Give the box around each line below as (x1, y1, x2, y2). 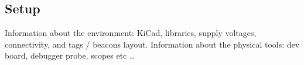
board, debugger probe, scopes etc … (5, 49, 135, 62)
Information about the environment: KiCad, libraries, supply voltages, (5, 27, 257, 39)
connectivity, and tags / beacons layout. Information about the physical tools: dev (5, 38, 300, 50)
